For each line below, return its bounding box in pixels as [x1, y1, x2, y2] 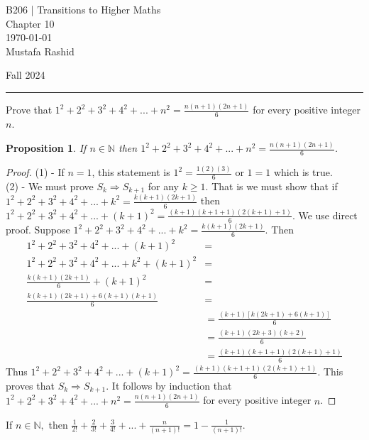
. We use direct [292, 207, 358, 222]
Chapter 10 [6, 16, 55, 31]
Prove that [6, 102, 53, 117]
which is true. [273, 165, 333, 180]
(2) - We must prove [6, 178, 94, 193]
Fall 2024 [6, 67, 45, 82]
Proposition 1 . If [6, 141, 87, 155]
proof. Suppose [6, 222, 70, 237]
